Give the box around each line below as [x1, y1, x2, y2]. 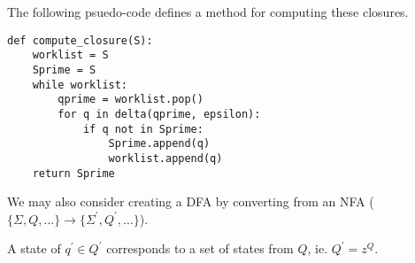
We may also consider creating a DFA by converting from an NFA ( [7, 192, 374, 211]
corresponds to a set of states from [106, 239, 294, 258]
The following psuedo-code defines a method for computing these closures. [7, 3, 409, 20]
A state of [7, 239, 61, 258]
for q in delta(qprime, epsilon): [58, 107, 261, 120]
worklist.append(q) [108, 151, 223, 165]
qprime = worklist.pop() [58, 93, 204, 106]
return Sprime [32, 166, 115, 180]
